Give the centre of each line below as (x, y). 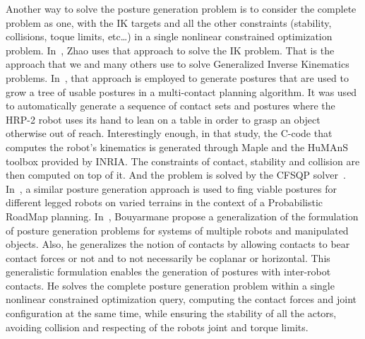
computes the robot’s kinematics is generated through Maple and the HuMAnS (177, 147)
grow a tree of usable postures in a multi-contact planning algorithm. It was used (181, 91)
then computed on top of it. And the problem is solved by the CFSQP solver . (176, 175)
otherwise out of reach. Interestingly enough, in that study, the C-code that (169, 133)
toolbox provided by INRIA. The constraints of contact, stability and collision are (183, 161)
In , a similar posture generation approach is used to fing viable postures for (171, 188)
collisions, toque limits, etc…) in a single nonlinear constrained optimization (169, 36)
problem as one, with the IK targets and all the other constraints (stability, (169, 22)
